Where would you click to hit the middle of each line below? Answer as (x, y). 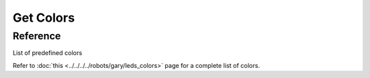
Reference (37, 36)
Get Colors (44, 18)
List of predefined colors (47, 53)
